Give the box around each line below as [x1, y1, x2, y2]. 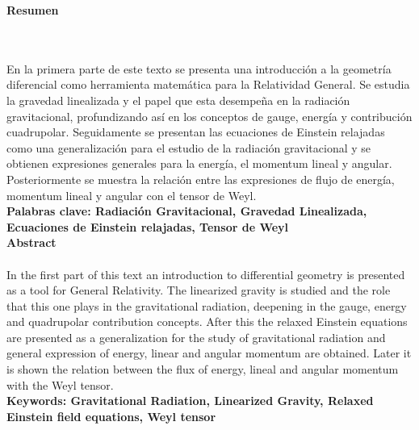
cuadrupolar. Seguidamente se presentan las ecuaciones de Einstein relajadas [6, 123, 385, 140]
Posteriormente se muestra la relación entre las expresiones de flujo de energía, [6, 170, 395, 187]
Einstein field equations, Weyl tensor [6, 407, 216, 424]
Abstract [6, 234, 57, 251]
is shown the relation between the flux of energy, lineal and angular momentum [6, 361, 399, 378]
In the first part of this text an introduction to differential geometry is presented [6, 265, 405, 282]
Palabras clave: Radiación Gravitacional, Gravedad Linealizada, [6, 202, 367, 219]
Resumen [6, 2, 59, 18]
